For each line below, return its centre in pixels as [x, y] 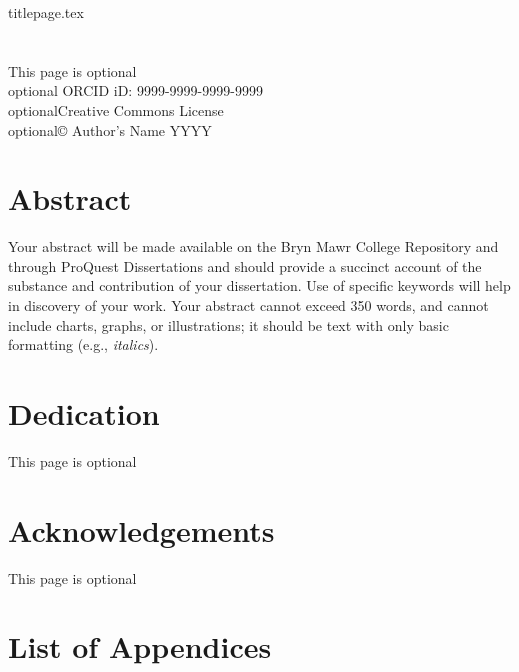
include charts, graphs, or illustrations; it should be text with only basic [228, 324]
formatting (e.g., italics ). [83, 344]
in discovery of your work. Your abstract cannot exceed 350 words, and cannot [248, 305]
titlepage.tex [46, 12]
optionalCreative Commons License [116, 109]
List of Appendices [140, 646]
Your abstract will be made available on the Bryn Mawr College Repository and [253, 246]
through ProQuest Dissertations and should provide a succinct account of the [245, 265]
